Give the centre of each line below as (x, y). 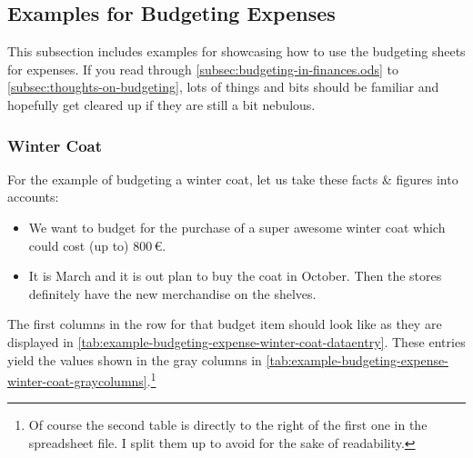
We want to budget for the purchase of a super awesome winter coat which (237, 227)
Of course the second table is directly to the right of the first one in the (228, 425)
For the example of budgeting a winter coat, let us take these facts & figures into (233, 179)
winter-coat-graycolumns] (77, 380)
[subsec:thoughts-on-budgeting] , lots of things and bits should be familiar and (223, 87)
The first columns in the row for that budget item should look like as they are (225, 324)
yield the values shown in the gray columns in (135, 359)
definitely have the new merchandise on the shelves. (172, 293)
